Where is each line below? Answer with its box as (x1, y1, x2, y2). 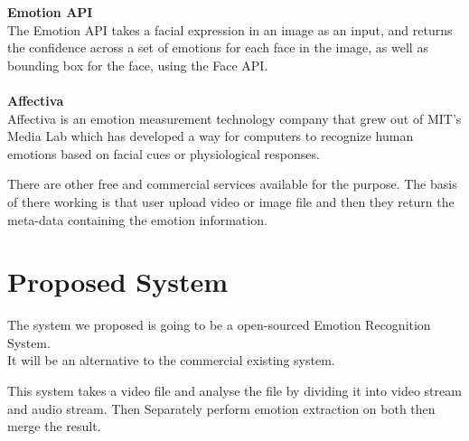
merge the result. (7, 417, 101, 436)
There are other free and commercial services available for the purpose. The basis (7, 174, 457, 193)
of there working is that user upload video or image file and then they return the (7, 192, 455, 211)
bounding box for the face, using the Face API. (7, 55, 268, 74)
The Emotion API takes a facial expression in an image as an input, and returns (7, 20, 453, 39)
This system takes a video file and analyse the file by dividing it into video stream (7, 381, 462, 400)
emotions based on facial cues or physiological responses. (7, 144, 320, 163)
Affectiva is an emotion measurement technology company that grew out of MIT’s (7, 108, 462, 127)
